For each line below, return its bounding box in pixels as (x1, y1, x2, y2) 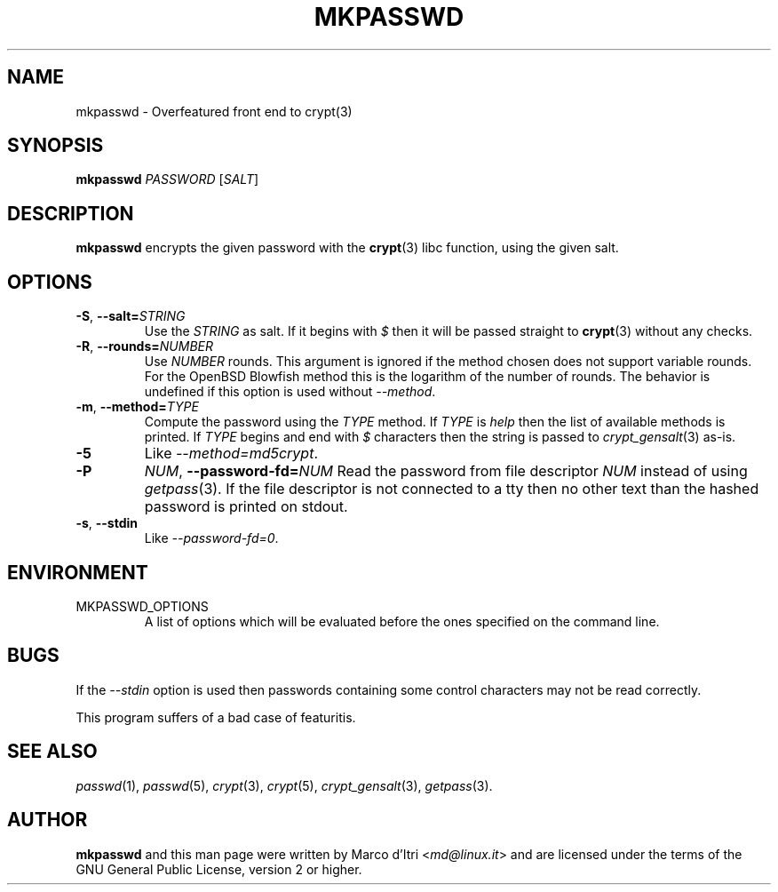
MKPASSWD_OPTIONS (75, 598, 209, 614)
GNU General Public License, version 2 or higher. (75, 861, 362, 877)
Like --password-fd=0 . (144, 530, 279, 546)
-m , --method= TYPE (75, 399, 199, 415)
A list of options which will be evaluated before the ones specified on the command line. (144, 613, 660, 629)
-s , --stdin (75, 515, 139, 531)
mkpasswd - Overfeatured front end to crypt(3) (75, 103, 353, 119)
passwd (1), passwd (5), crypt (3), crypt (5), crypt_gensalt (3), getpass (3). (75, 777, 493, 793)
